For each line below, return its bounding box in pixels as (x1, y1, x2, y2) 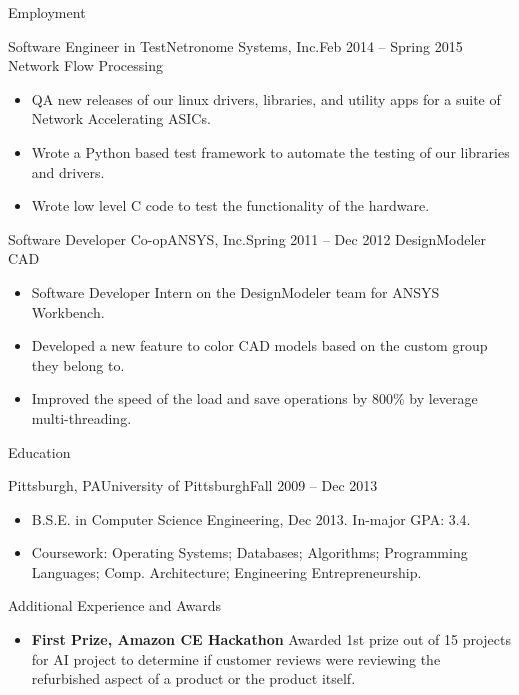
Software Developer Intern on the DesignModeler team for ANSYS (31, 281, 440, 302)
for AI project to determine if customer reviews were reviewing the (31, 648, 441, 669)
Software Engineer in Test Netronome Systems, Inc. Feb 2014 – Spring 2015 (8, 35, 463, 56)
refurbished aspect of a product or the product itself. (31, 668, 356, 689)
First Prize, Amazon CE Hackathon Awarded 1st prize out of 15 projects (31, 629, 512, 650)
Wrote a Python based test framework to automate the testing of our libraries (31, 141, 510, 162)
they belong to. (31, 354, 125, 375)
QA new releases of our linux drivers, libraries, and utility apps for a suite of (31, 88, 501, 109)
